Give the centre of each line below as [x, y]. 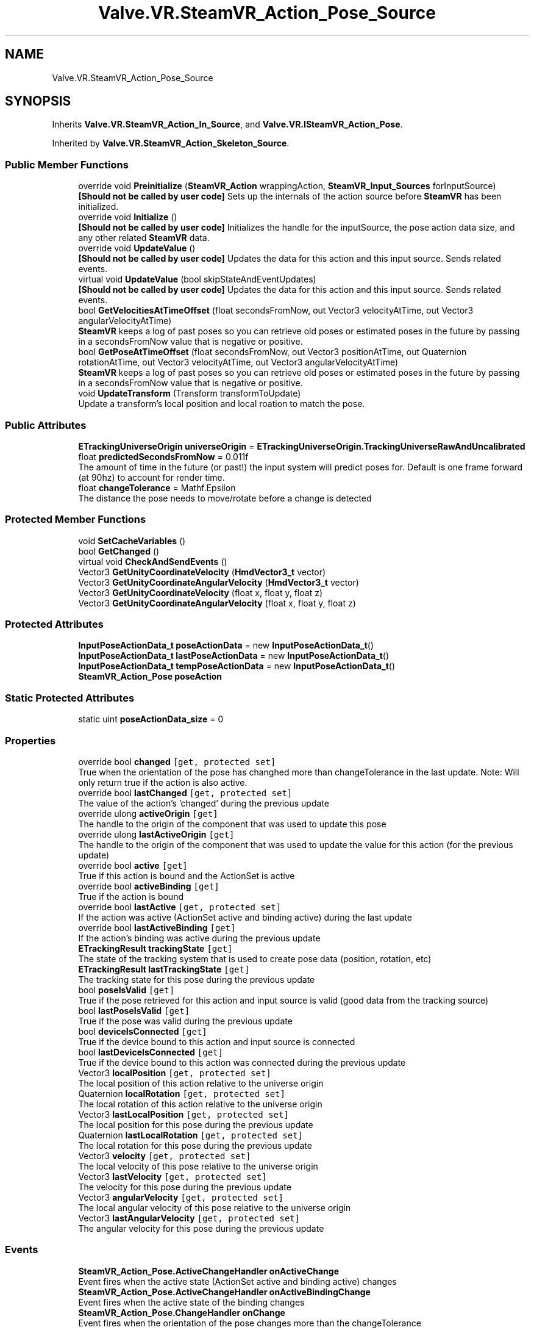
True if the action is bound [131, 896]
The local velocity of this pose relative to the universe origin [198, 1166]
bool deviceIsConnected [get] [143, 1031]
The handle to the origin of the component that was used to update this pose [232, 824]
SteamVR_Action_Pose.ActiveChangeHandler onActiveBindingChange [224, 1292]
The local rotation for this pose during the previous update [195, 1145]
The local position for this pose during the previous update [196, 1124]
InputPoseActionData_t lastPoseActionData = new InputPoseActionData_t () [234, 656]
